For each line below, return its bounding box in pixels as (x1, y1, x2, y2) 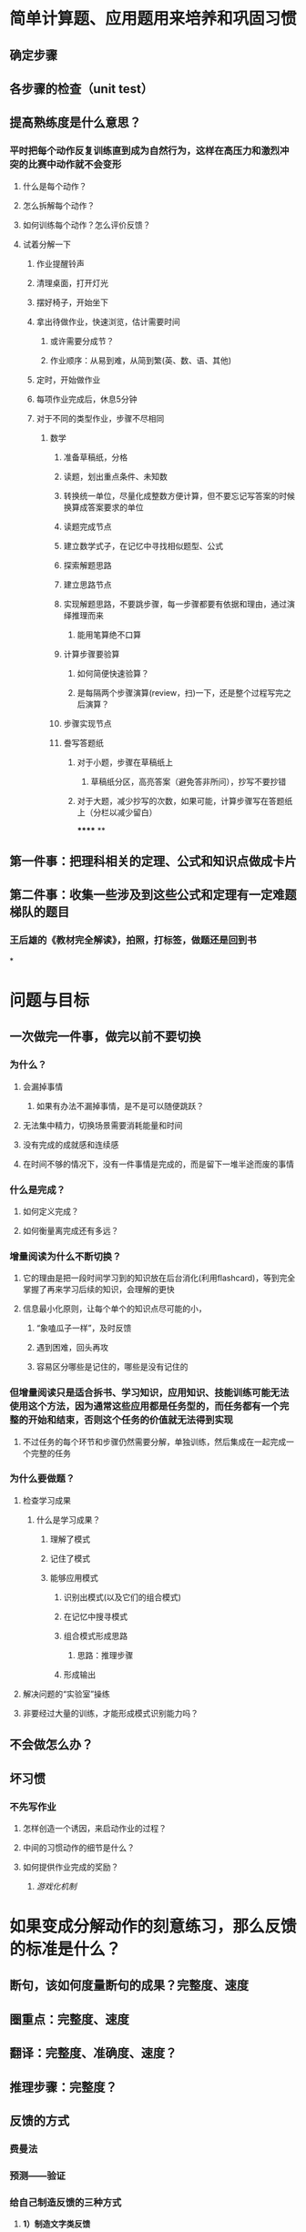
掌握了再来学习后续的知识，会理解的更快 (22, 1284, 175, 1295)
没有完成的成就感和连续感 (22, 1139, 119, 1150)
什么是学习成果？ (36, 1513, 101, 1525)
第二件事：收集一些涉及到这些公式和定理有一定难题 (9, 887, 297, 902)
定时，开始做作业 (36, 374, 101, 385)
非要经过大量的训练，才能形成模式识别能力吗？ (22, 1707, 199, 1718)
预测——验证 (9, 2169, 66, 2182)
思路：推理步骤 (76, 1649, 134, 1660)
